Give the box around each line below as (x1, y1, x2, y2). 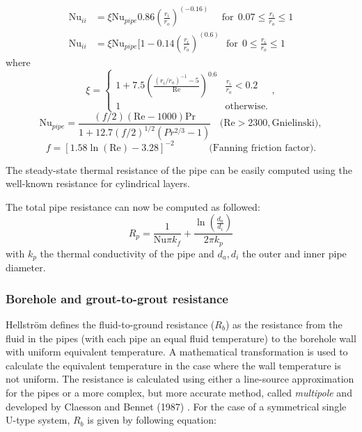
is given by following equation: (87, 413, 217, 427)
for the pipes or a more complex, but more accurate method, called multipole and (6, 385, 352, 399)
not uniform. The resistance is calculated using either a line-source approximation (6, 371, 354, 386)
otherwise (225, 102, 266, 112)
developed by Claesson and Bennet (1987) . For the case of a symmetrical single (6, 399, 347, 413)
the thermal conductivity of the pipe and (40, 246, 214, 260)
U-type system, (6, 413, 70, 427)
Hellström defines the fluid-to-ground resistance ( (6, 317, 215, 332)
